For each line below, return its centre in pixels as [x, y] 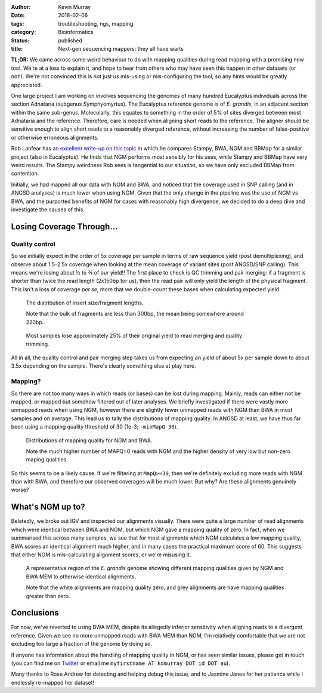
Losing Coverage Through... [64, 227]
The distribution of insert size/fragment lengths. [85, 303]
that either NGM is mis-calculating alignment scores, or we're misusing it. [101, 555]
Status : [20, 40]
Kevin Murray [75, 7]
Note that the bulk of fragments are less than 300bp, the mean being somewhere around [135, 314]
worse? [20, 490]
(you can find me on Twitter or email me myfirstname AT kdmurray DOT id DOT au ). [121, 663]
